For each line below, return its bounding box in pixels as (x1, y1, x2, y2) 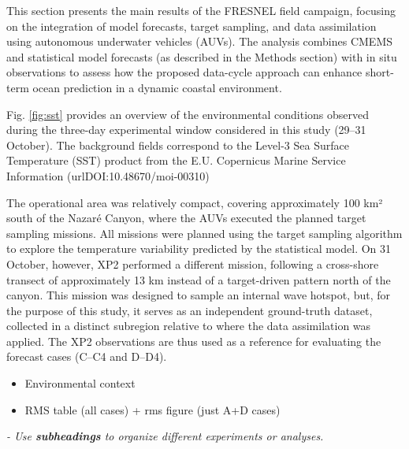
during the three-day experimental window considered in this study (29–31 (6, 121, 366, 138)
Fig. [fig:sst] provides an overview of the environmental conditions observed (6, 106, 370, 122)
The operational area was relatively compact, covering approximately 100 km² (6, 194, 383, 210)
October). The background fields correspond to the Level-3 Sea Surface (6, 136, 349, 153)
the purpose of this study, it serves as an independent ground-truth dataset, (6, 302, 373, 318)
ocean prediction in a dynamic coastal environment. (32, 79, 282, 95)
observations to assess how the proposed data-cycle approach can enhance (6, 64, 363, 80)
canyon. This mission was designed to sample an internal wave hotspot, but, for (6, 287, 391, 303)
